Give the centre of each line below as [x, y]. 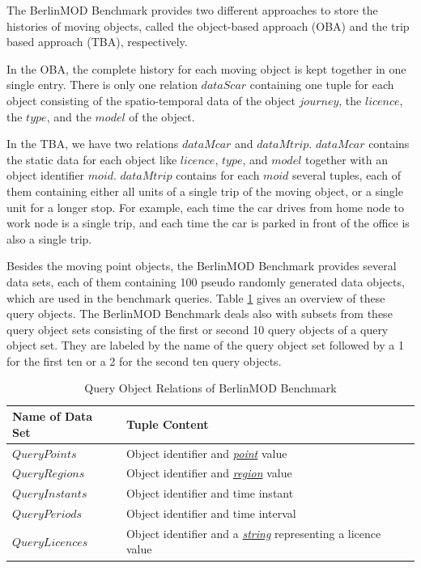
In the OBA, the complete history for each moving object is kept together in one [206, 68]
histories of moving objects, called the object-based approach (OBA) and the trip [208, 25]
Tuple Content [167, 424]
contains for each [218, 175]
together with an [347, 159]
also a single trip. [49, 238]
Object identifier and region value [209, 473]
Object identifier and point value [206, 453]
